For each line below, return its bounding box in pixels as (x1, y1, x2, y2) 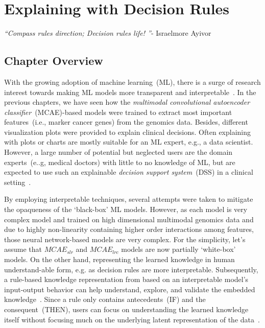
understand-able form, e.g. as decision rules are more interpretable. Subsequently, (4, 264, 258, 274)
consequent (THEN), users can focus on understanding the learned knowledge (4, 303, 249, 314)
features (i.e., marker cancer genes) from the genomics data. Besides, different (4, 116, 248, 127)
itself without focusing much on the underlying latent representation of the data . (4, 314, 260, 324)
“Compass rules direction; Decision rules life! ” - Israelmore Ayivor (4, 28, 211, 38)
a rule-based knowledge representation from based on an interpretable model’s (4, 274, 249, 285)
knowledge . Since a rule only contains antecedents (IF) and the (4, 294, 206, 304)
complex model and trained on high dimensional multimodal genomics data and (4, 214, 254, 224)
